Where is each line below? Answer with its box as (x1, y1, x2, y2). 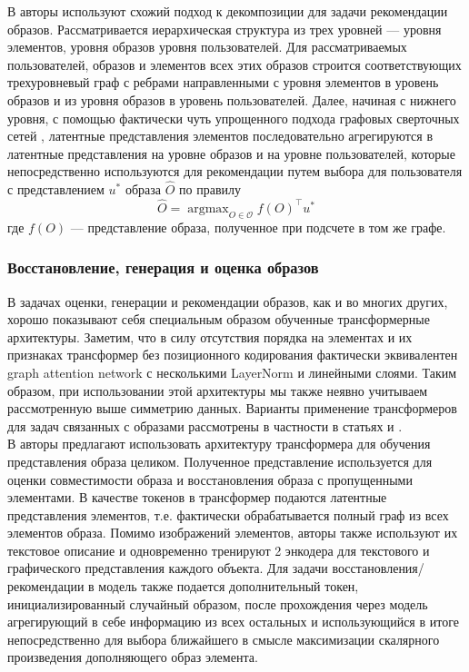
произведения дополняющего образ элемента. (7, 647, 258, 667)
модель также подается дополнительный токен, (98, 577, 359, 596)
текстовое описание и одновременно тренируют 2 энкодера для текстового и (7, 540, 430, 559)
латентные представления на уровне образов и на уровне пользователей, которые (7, 143, 455, 163)
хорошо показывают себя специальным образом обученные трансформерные (7, 310, 430, 329)
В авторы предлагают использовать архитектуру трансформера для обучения (7, 434, 431, 453)
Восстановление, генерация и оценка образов (7, 256, 319, 279)
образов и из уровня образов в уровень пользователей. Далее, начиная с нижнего (7, 90, 456, 109)
